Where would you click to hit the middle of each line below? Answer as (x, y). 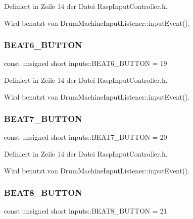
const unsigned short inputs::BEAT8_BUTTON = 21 (86, 211)
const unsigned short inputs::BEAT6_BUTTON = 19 (86, 63)
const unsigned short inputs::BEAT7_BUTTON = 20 (86, 137)
